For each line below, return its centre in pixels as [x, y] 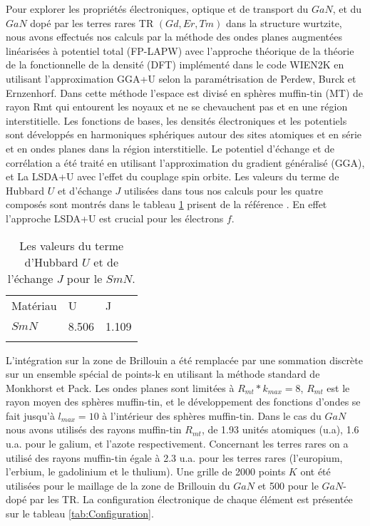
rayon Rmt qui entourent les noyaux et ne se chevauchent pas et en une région [177, 107]
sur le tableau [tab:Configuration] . [80, 514]
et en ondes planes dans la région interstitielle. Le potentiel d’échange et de [170, 148]
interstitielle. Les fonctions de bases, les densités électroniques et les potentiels [176, 120]
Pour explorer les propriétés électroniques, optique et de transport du [157, 9]
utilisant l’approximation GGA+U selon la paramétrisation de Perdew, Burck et [181, 78]
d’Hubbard [51, 262]
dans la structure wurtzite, [284, 22]
